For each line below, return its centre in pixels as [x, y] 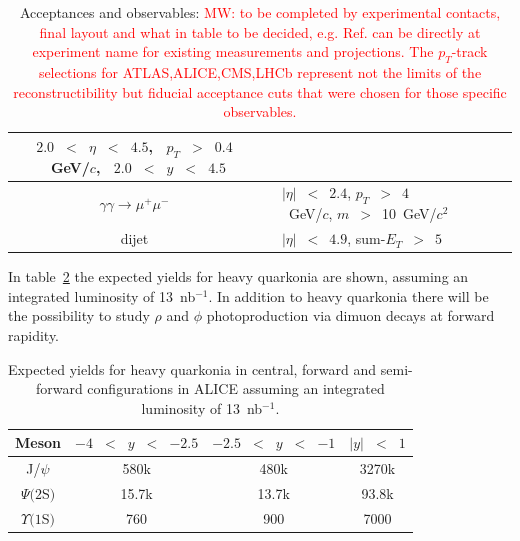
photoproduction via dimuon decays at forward [350, 315]
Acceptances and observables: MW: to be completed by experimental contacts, [260, 12]
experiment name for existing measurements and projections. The [233, 51]
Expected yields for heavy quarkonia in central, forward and [192, 368]
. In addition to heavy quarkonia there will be [348, 295]
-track [469, 51]
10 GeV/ [409, 213]
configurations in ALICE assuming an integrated [236, 388]
